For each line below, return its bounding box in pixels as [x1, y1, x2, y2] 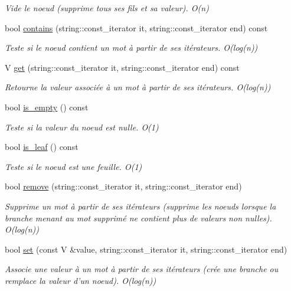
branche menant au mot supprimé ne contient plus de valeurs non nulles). [5, 211, 272, 224]
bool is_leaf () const [5, 140, 79, 153]
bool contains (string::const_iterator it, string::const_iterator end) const [5, 21, 268, 34]
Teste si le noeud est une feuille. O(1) [5, 160, 142, 172]
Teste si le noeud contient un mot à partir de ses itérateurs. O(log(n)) [5, 41, 258, 54]
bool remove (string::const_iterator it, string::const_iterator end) [5, 180, 242, 192]
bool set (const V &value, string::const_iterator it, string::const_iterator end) [5, 243, 287, 255]
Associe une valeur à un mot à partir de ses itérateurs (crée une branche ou [5, 263, 279, 275]
